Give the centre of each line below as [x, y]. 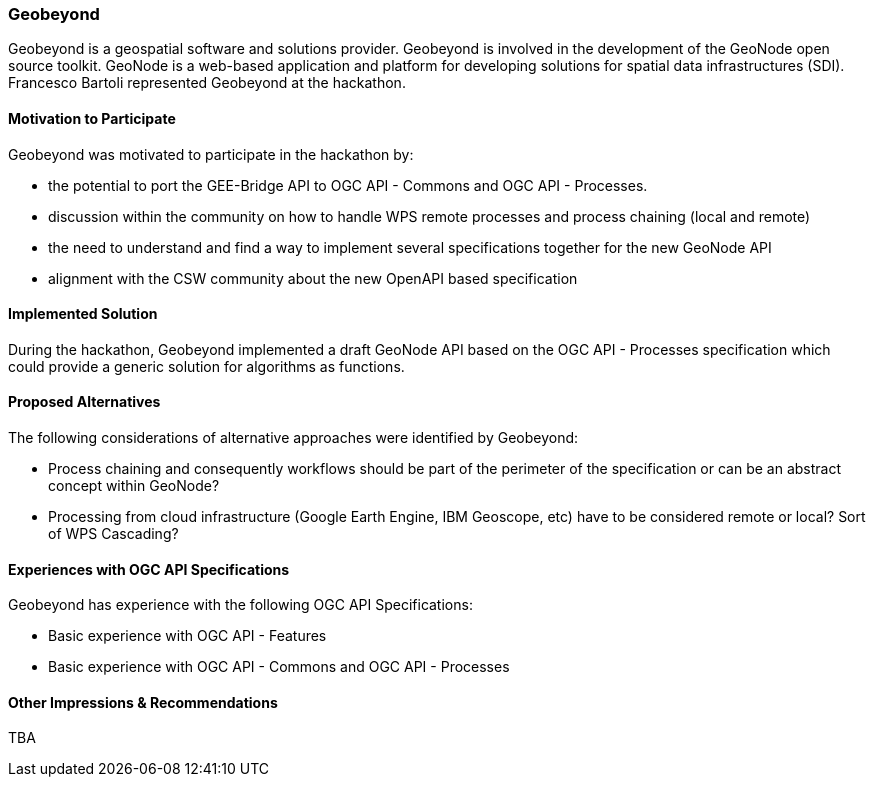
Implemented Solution [83, 314]
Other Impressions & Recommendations [143, 702]
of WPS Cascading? [113, 534]
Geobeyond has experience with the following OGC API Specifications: [240, 605]
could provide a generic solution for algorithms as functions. [206, 366]
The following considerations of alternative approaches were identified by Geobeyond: [293, 438]
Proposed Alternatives [84, 402]
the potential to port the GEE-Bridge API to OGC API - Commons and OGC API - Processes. [348, 185]
